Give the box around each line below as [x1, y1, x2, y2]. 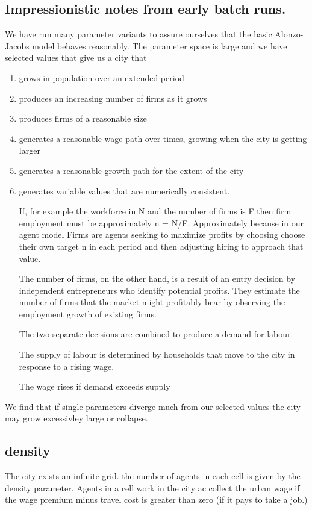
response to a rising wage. [19, 359, 114, 372]
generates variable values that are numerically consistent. [19, 184, 230, 197]
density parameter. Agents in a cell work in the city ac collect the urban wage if [5, 481, 300, 494]
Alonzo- [275, 28, 304, 40]
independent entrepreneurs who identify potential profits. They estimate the [19, 284, 300, 296]
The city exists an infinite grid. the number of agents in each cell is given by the [5, 470, 301, 482]
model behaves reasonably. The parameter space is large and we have [32, 39, 287, 52]
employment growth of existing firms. [19, 307, 157, 320]
